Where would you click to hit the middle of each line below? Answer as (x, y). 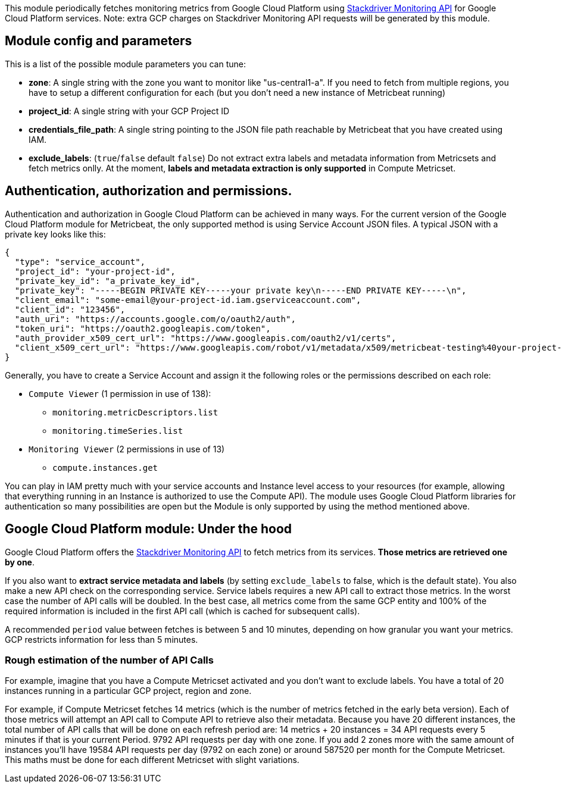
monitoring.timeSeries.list (118, 431)
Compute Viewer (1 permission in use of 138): (120, 393)
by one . (20, 562)
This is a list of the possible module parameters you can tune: (125, 64)
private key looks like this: (55, 234)
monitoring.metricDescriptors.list (135, 412)
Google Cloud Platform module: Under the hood (149, 529)
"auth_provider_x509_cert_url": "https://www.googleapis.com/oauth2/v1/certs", (205, 338)
